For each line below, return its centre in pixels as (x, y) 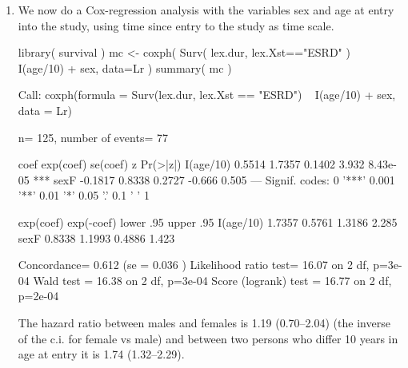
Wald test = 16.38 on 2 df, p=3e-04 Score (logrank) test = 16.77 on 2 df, (212, 280)
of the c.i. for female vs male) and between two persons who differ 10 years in (208, 338)
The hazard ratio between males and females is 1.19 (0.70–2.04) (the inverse (204, 322)
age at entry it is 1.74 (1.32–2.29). (101, 354)
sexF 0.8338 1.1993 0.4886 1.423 (96, 237)
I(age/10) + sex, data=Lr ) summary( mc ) (125, 67)
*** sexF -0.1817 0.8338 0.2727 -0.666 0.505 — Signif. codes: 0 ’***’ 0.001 (214, 179)
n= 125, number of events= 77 (93, 137)
